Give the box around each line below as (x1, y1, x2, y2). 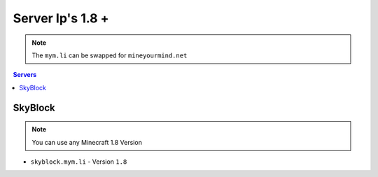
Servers (13, 71, 37, 79)
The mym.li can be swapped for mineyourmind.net (31, 51, 188, 59)
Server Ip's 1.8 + (13, 10, 109, 26)
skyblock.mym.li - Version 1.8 (30, 157, 127, 166)
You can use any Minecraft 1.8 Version (31, 138, 143, 146)
